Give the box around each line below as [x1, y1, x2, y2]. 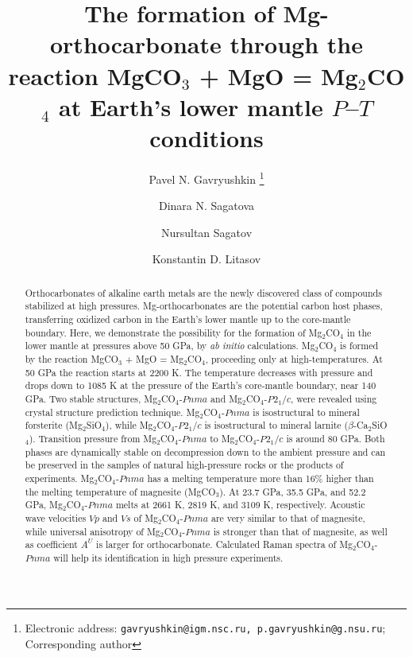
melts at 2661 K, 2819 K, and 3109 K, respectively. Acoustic [115, 498, 365, 511]
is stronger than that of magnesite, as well [213, 524, 388, 538]
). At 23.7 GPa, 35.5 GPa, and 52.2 [219, 484, 366, 498]
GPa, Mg [25, 498, 63, 511]
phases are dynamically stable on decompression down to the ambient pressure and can [25, 445, 386, 458]
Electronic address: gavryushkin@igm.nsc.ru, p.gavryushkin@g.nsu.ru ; [25, 620, 386, 636]
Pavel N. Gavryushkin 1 [149, 168, 264, 187]
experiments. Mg [25, 471, 95, 484]
